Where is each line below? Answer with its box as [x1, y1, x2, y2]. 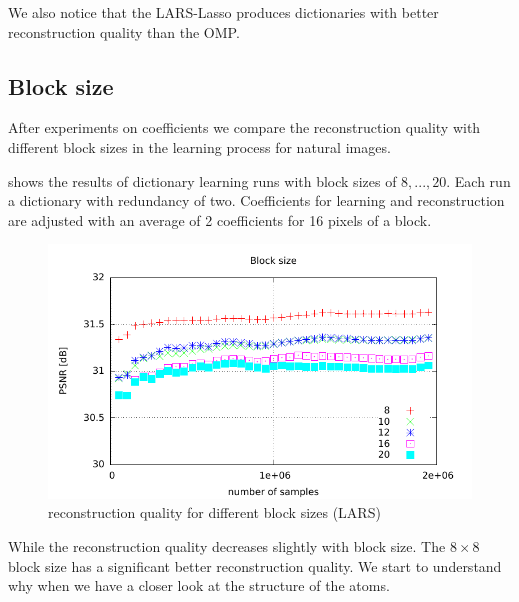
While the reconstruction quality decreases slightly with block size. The [8, 535, 446, 556]
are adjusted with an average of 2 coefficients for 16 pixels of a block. [8, 209, 432, 230]
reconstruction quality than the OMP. [8, 21, 240, 42]
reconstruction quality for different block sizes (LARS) [48, 502, 381, 523]
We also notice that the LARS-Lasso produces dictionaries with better [8, 2, 439, 22]
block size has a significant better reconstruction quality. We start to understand [8, 555, 502, 576]
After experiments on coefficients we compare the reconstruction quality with [8, 117, 481, 138]
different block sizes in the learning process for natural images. [8, 136, 391, 157]
